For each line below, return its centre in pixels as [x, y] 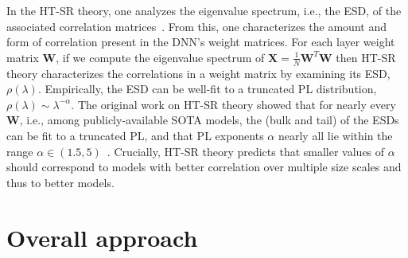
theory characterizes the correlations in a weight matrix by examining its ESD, [198, 73]
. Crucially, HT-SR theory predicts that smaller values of [246, 151]
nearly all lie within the [335, 135]
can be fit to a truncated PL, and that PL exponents [135, 135]
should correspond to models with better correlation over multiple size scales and [204, 167]
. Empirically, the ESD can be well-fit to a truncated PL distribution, [207, 89]
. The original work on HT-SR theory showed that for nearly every [233, 104]
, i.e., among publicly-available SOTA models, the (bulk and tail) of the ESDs [209, 120]
